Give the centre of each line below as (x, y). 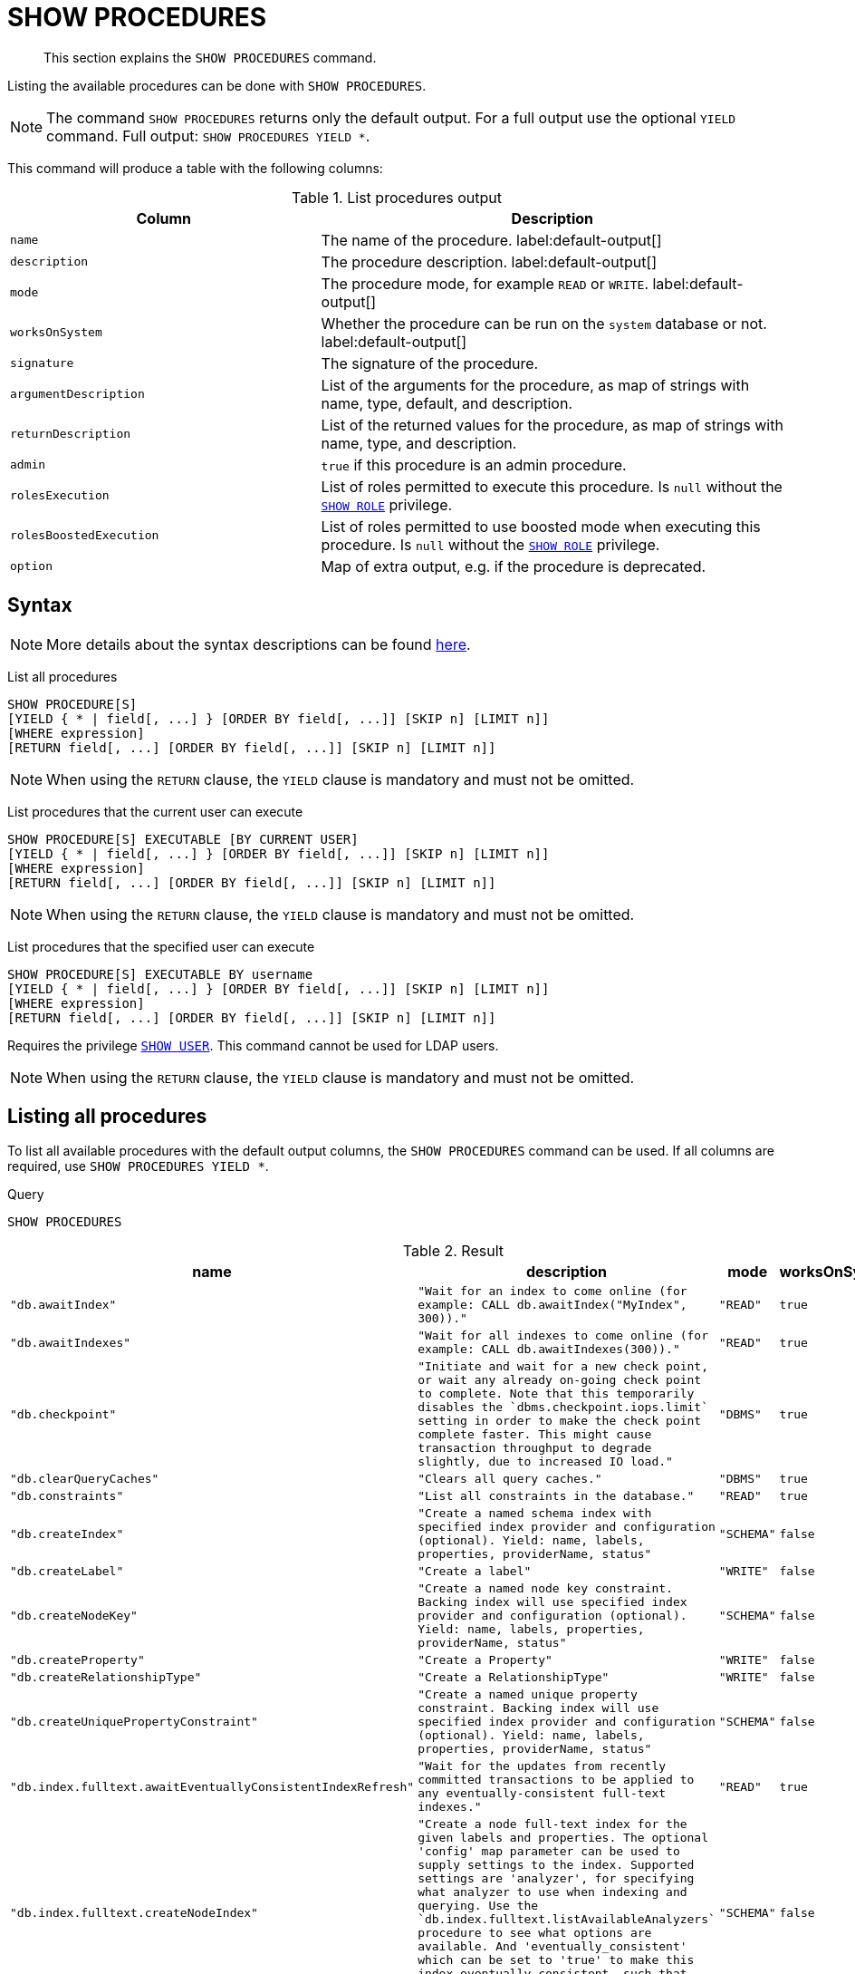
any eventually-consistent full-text (542, 1794)
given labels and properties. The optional (563, 1838)
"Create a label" (475, 1572)
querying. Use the (478, 1906)
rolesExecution (60, 496)
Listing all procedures (107, 1117)
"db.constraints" (67, 1496)
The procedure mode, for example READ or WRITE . (485, 283)
